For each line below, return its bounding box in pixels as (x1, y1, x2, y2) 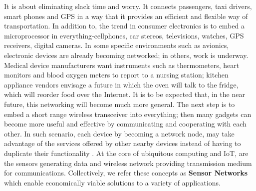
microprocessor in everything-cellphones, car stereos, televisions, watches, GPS (4, 30, 244, 40)
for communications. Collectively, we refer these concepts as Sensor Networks (4, 167, 248, 178)
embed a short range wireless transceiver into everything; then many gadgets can (4, 108, 252, 119)
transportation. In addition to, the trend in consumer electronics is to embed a (4, 20, 245, 31)
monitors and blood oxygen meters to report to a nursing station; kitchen (4, 69, 229, 80)
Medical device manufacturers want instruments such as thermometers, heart (4, 59, 240, 70)
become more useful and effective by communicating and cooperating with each (4, 118, 247, 129)
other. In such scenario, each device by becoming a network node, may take (4, 128, 235, 138)
